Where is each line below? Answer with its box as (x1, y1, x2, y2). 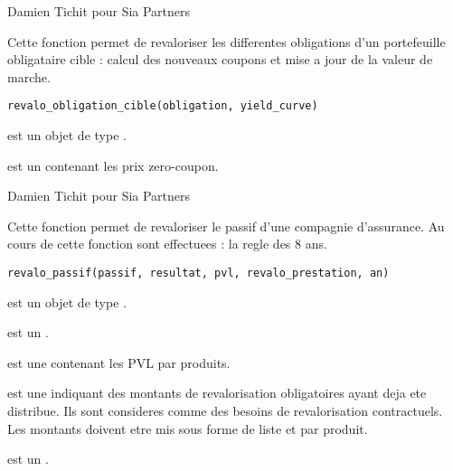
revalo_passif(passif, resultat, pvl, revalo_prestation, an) (7, 267, 390, 279)
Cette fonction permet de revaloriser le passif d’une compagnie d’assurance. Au (7, 216, 445, 235)
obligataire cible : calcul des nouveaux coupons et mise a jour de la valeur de (7, 50, 433, 69)
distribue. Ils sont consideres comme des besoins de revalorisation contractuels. (7, 401, 443, 420)
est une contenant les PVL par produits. (7, 353, 231, 372)
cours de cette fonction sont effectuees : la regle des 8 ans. (7, 234, 327, 253)
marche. (7, 67, 51, 86)
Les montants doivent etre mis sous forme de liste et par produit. (7, 419, 368, 438)
